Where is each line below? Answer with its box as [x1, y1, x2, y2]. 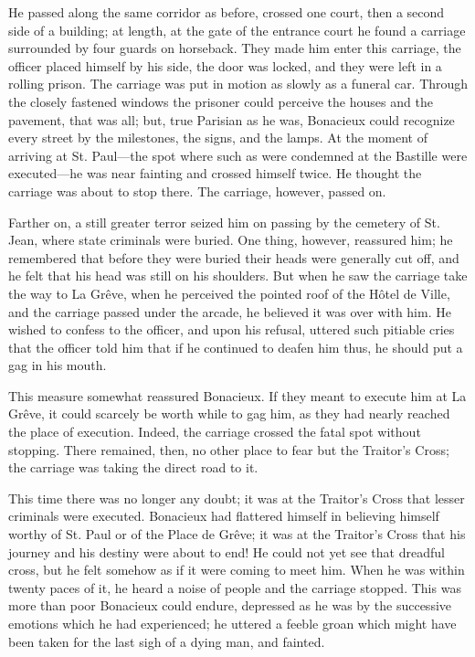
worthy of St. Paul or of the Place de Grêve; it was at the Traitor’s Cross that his [8, 525, 466, 544]
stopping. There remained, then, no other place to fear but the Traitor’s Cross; [8, 440, 449, 459]
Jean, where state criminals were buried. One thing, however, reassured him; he [8, 230, 453, 249]
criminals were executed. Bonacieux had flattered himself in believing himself [8, 506, 439, 525]
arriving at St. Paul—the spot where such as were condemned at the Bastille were [8, 145, 468, 164]
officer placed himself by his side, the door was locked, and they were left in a [8, 56, 442, 75]
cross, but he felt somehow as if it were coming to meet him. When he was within [8, 560, 465, 579]
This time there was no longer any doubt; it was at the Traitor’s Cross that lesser [8, 488, 465, 507]
